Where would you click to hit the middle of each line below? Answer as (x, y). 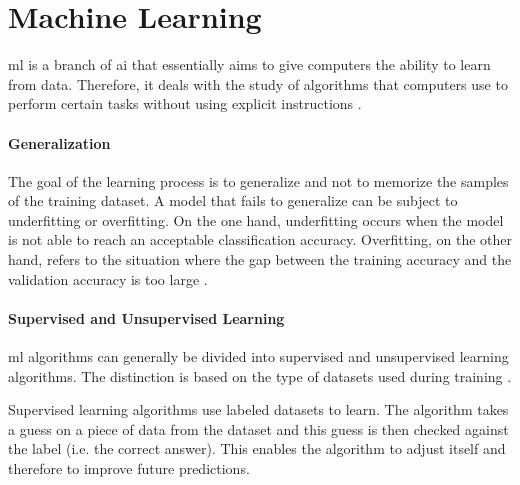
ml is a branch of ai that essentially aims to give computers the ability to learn (249, 64)
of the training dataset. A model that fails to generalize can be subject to (233, 200)
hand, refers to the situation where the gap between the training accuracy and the (260, 259)
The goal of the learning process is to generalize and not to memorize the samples (258, 180)
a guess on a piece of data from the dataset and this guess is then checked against (258, 428)
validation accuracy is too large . (108, 278)
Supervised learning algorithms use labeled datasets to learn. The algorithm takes (258, 409)
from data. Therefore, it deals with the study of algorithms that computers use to (258, 83)
